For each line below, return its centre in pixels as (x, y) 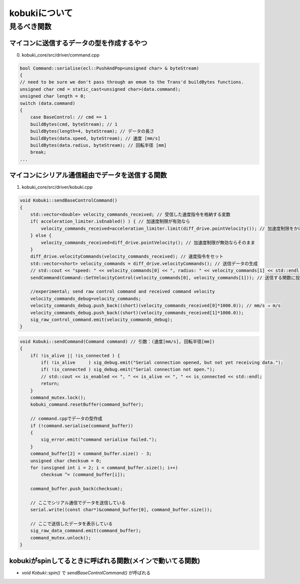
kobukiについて (41, 13)
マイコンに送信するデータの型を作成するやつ (78, 43)
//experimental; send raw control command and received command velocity (122, 291)
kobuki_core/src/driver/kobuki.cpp (57, 187)
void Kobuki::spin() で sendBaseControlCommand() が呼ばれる (86, 572)
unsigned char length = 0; (53, 96)
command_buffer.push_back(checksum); (76, 489)
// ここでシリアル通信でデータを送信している (78, 503)
